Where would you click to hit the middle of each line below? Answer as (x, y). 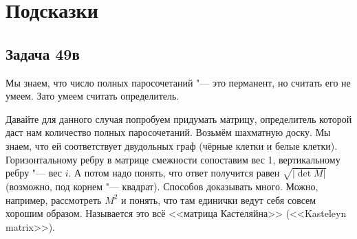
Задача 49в (43, 53)
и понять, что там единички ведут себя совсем (219, 200)
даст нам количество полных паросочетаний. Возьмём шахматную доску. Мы (168, 132)
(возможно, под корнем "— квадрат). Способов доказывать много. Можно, (162, 186)
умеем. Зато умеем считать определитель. (93, 96)
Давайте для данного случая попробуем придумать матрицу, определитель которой (179, 118)
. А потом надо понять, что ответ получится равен (174, 173)
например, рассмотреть (54, 200)
